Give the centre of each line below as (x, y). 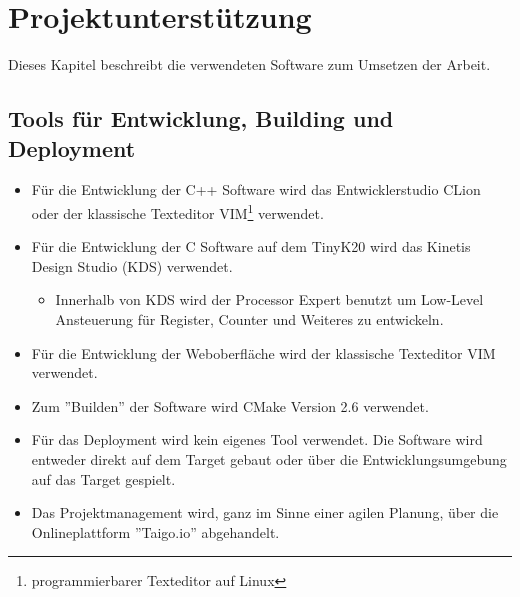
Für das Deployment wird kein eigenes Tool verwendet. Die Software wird (257, 439)
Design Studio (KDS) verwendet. (132, 265)
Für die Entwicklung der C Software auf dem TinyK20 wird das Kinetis (251, 246)
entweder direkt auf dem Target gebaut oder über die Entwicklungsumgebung (269, 458)
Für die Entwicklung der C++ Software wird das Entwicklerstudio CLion (256, 189)
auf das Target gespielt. (103, 478)
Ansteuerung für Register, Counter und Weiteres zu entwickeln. (249, 318)
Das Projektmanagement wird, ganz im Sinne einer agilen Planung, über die (265, 512)
